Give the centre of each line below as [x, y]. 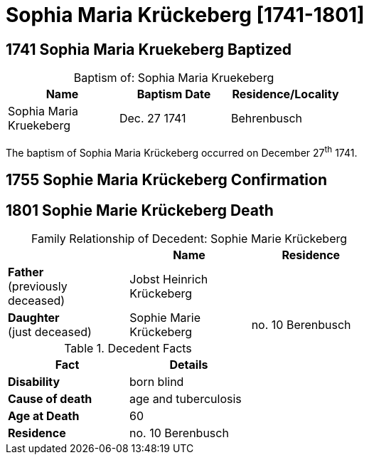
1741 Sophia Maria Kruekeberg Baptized [149, 49]
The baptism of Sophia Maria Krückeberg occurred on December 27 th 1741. [182, 152]
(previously [38, 287]
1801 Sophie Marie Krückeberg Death [140, 210]
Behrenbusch [267, 119]
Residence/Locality [285, 94]
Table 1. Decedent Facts [128, 349]
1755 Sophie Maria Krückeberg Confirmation [166, 180]
